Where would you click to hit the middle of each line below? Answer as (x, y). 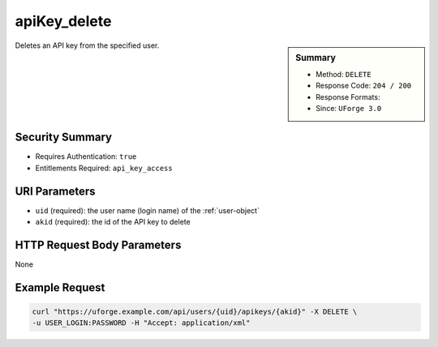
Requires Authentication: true (86, 156)
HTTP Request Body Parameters (98, 244)
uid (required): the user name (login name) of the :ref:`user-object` (147, 210)
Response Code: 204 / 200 (364, 86)
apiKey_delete (63, 21)
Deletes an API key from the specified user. (87, 45)
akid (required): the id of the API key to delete (113, 222)
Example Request (60, 287)
